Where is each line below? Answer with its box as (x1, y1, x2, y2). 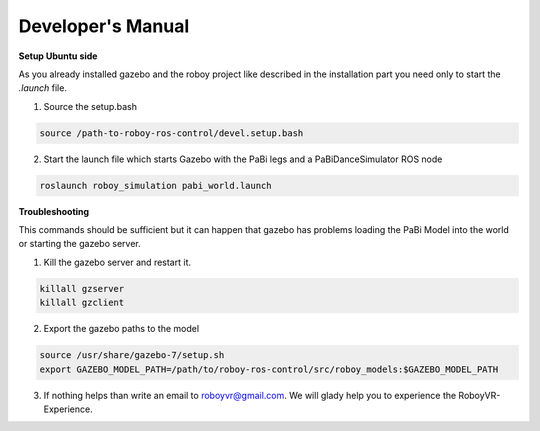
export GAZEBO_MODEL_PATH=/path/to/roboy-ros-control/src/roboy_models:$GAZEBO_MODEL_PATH (39, 363, 499, 375)
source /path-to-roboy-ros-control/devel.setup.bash (39, 127, 304, 139)
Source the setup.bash (43, 100, 138, 112)
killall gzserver (39, 283, 125, 294)
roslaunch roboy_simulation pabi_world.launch (39, 180, 272, 191)
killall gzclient (39, 297, 125, 309)
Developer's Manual (18, 15, 190, 37)
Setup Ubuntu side (18, 50, 98, 62)
